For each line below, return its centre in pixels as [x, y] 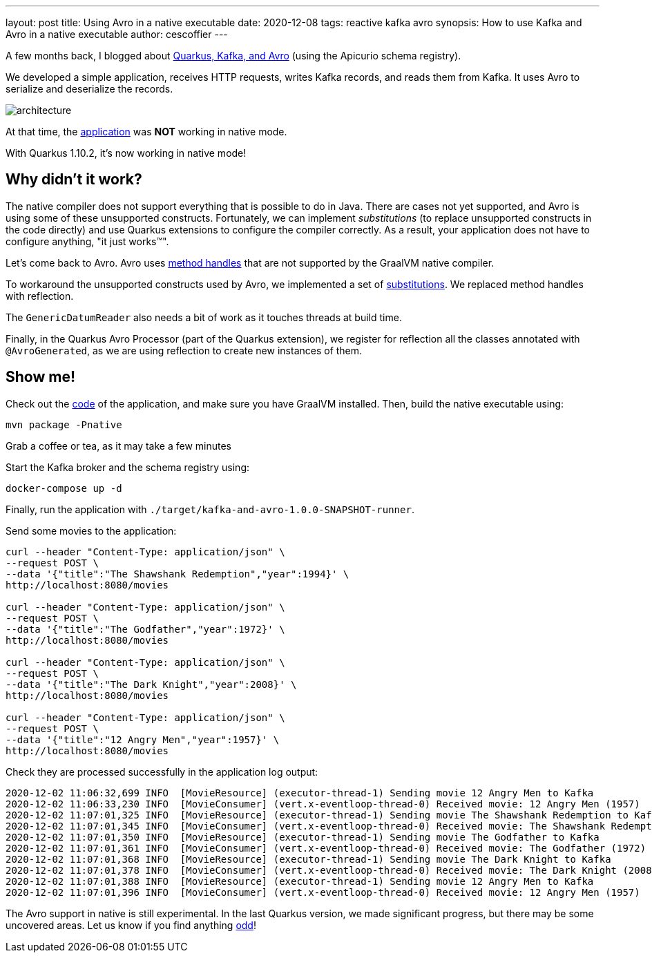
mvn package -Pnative [64, 424]
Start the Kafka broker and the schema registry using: [128, 467]
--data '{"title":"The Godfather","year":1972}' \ [145, 629]
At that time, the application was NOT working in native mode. [146, 132]
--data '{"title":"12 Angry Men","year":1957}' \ [143, 739]
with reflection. [40, 296]
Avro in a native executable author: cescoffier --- [117, 34]
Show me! [41, 377]
